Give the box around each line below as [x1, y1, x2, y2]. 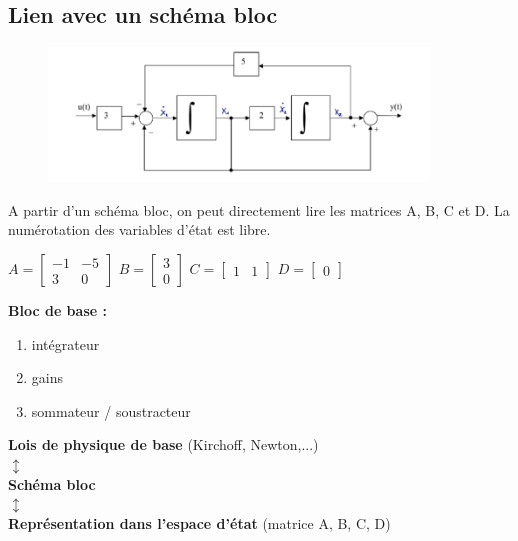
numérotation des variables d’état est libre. [8, 219, 271, 240]
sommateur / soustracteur [31, 400, 191, 421]
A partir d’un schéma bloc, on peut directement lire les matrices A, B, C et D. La [8, 199, 510, 220]
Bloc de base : [8, 300, 107, 321]
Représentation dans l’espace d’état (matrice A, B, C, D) [8, 512, 391, 533]
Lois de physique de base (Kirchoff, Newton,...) [8, 434, 319, 455]
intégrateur [31, 333, 100, 354]
